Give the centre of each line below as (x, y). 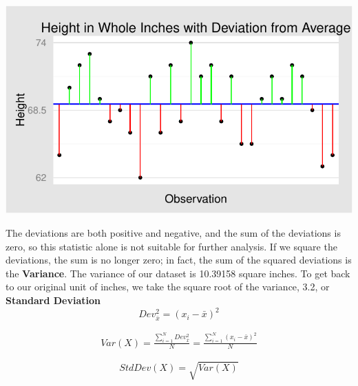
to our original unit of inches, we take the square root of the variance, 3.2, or (168, 287)
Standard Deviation (53, 300)
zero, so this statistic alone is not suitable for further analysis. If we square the (171, 246)
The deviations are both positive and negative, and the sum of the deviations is (173, 232)
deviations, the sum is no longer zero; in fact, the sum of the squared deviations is (179, 260)
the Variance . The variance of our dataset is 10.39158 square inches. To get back (178, 273)
